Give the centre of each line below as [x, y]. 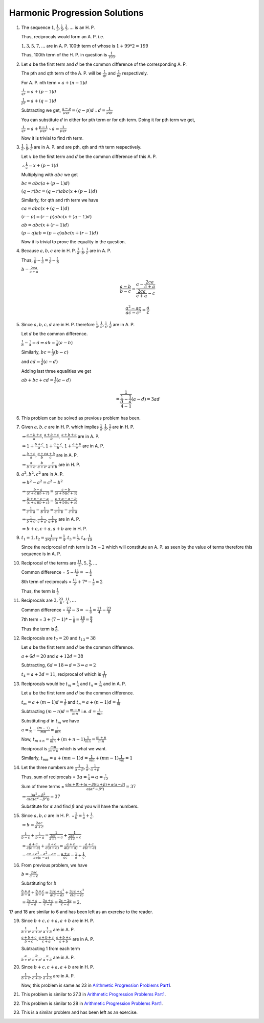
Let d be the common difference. [55, 334]
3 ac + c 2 [77, 891]
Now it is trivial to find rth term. [53, 138]
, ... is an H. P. [81, 27]
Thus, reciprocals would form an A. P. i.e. [63, 37]
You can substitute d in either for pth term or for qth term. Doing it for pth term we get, [108, 120]
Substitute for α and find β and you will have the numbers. [80, 806]
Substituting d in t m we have [50, 721]
